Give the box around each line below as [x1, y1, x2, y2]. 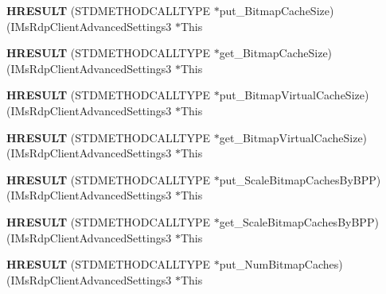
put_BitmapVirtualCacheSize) [219, 87, 369, 103]
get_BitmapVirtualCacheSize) [219, 129, 368, 145]
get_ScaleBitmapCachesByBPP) [219, 213, 379, 230]
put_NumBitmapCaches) [219, 256, 343, 273]
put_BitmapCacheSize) [219, 2, 334, 18]
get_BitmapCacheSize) [219, 44, 333, 61]
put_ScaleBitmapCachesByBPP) [219, 171, 381, 188]
